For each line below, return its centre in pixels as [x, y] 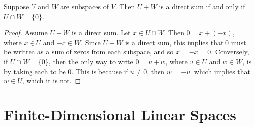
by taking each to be [35, 71]
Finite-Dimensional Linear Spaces [120, 114]
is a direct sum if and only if [202, 6]
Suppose [16, 6]
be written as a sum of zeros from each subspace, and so [89, 52]
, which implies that [220, 71]
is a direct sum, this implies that [174, 42]
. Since [91, 42]
